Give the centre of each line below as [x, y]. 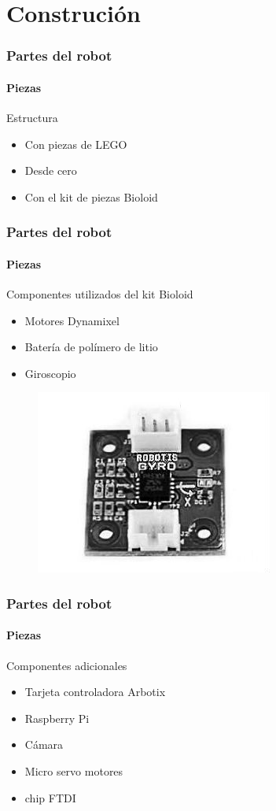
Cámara [44, 744]
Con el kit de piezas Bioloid [91, 196]
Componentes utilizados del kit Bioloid [100, 294]
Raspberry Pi [57, 718]
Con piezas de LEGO [76, 144]
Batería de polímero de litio [91, 347]
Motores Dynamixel [72, 320]
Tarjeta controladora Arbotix [95, 692]
